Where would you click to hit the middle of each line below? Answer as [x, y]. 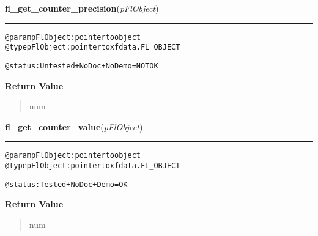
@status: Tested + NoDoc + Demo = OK [66, 184]
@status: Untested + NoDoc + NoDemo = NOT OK [82, 66]
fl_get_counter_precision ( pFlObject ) [82, 8]
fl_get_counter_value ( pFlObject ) [74, 126]
